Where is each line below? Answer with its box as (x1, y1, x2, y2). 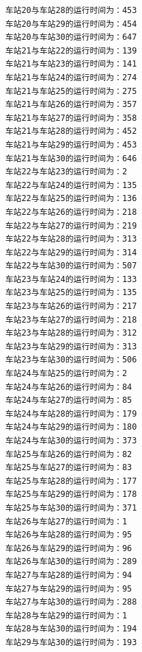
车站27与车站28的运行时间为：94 (5, 570, 132, 580)
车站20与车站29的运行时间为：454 (5, 19, 137, 29)
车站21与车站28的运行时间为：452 (5, 126, 137, 137)
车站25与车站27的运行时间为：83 (5, 463, 132, 473)
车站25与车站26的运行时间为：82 (5, 449, 132, 459)
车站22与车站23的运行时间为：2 (5, 167, 128, 177)
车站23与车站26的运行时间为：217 (5, 301, 137, 312)
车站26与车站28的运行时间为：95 (5, 530, 132, 540)
